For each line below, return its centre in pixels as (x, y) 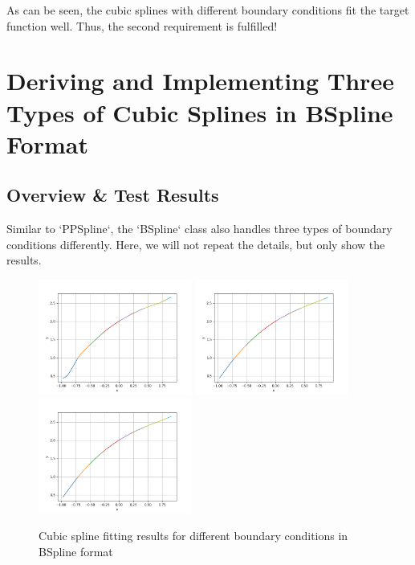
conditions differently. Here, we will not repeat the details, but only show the (196, 244)
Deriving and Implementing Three (200, 81)
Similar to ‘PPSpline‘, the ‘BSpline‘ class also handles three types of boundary (199, 229)
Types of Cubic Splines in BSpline (200, 112)
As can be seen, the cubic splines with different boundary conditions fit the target (208, 10)
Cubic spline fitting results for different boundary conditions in (193, 536)
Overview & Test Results (113, 195)
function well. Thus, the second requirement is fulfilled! (142, 25)
